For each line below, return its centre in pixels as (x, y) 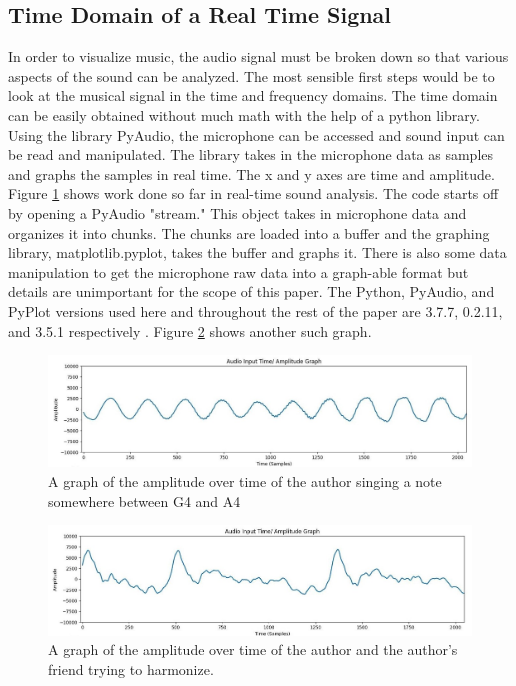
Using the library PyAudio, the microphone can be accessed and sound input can (256, 134)
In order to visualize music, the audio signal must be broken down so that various (258, 56)
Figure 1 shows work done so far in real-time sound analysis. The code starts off (253, 193)
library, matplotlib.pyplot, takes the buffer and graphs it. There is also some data (257, 252)
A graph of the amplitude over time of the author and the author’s (253, 649)
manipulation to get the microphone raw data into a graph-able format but (238, 271)
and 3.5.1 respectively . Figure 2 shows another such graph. (190, 330)
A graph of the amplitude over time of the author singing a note (245, 480)
